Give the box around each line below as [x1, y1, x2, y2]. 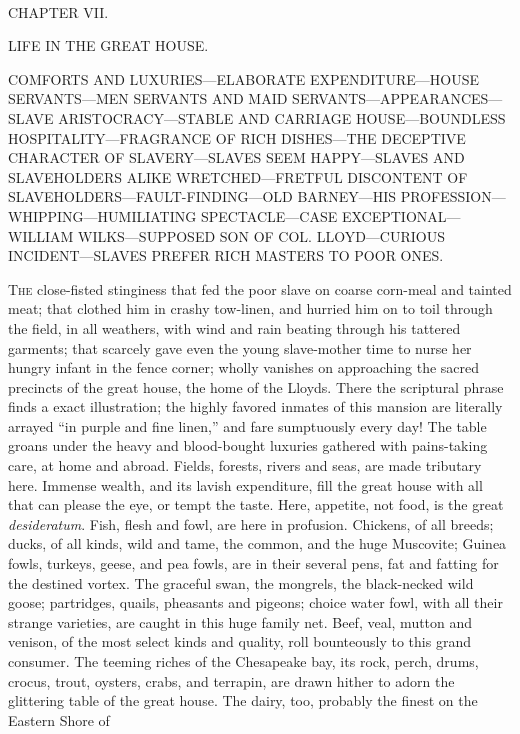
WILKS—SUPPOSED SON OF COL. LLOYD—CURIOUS [77, 225, 445, 246]
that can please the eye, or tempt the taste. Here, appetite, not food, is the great [8, 494, 504, 515]
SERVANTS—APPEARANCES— [292, 88, 503, 109]
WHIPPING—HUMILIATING [8, 205, 197, 226]
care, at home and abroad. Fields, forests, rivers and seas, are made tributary [8, 455, 482, 476]
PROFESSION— [400, 186, 506, 207]
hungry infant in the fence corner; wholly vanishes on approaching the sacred [8, 357, 480, 378]
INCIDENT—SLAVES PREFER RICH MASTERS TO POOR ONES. [8, 245, 444, 266]
